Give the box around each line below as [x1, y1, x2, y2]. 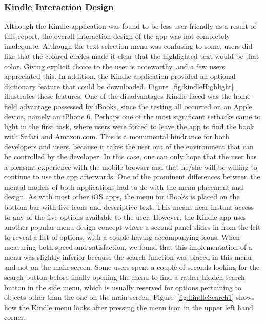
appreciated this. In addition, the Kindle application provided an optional [4, 71, 236, 82]
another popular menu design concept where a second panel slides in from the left [4, 221, 261, 232]
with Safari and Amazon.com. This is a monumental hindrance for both [4, 131, 229, 141]
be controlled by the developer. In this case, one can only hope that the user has [4, 151, 257, 161]
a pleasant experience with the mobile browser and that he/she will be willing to [4, 161, 257, 172]
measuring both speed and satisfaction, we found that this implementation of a [4, 241, 252, 252]
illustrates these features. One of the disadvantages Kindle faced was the [4, 91, 232, 102]
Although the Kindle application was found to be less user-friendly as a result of [4, 21, 256, 31]
